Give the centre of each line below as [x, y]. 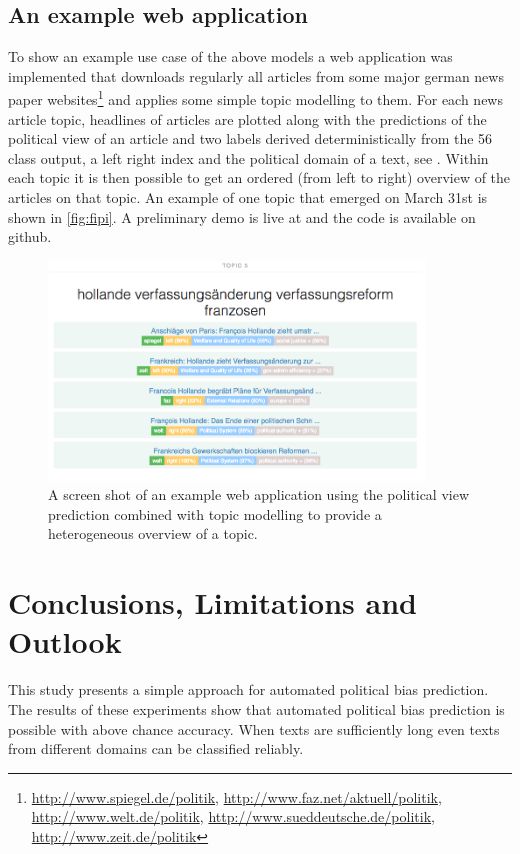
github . [30, 236]
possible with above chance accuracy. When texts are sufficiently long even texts [254, 728]
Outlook [65, 641]
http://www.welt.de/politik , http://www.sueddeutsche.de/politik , [233, 816]
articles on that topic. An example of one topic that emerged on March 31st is [248, 197]
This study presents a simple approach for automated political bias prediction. [248, 689]
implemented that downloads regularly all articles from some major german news [256, 75]
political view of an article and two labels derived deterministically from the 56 [250, 138]
